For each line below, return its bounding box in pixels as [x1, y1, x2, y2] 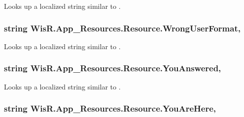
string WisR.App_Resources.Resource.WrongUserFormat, [4, 22, 241, 34]
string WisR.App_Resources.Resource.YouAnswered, [4, 62, 221, 74]
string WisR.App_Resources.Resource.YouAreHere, [4, 102, 216, 115]
